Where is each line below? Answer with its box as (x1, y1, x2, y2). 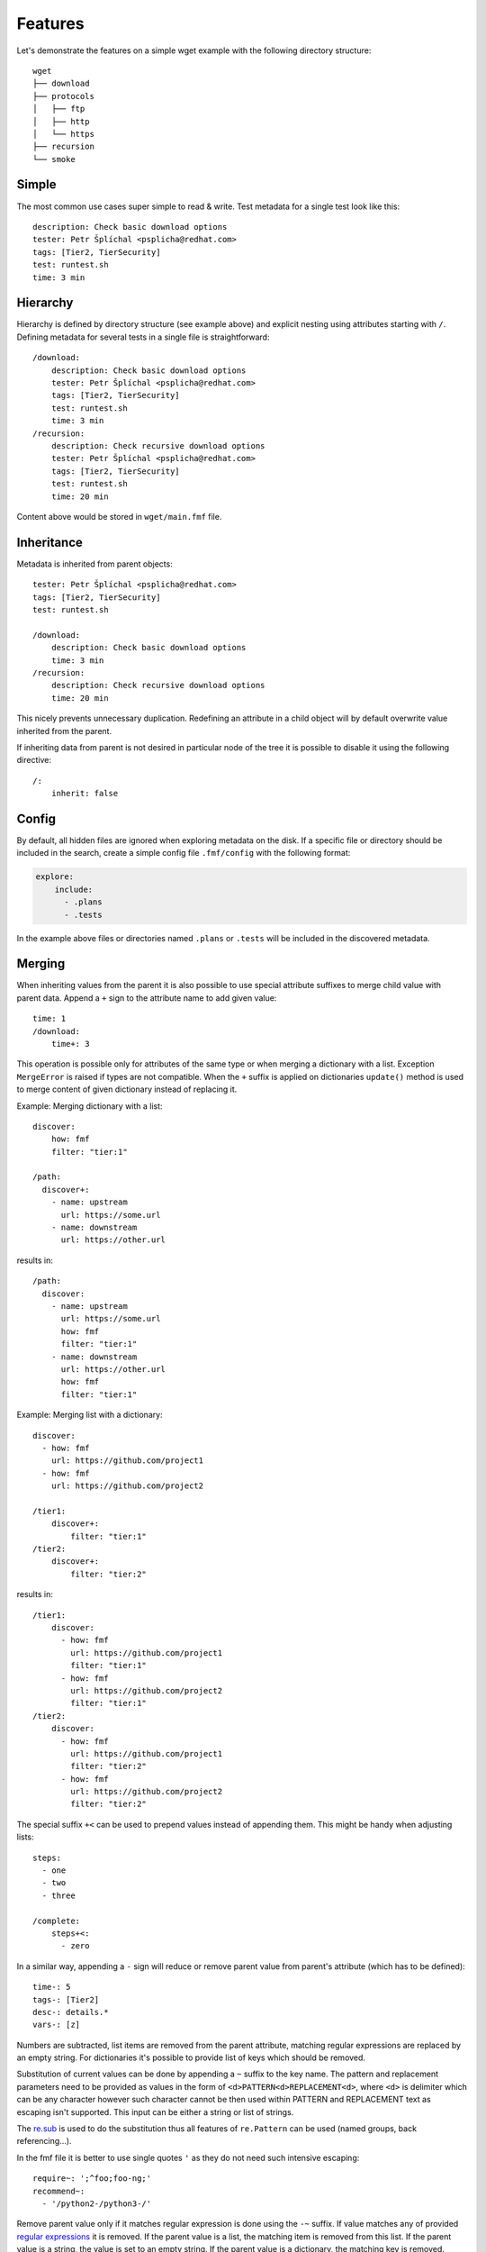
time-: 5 (32, 1982, 71, 1993)
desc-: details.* (32, 2007, 109, 2017)
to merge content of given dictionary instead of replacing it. (16, 1084, 238, 1094)
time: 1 (32, 1013, 67, 1024)
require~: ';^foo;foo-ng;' (32, 2174, 152, 2184)
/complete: (32, 1915, 81, 1926)
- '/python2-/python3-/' (41, 2199, 152, 2209)
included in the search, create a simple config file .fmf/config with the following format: (16, 848, 351, 858)
